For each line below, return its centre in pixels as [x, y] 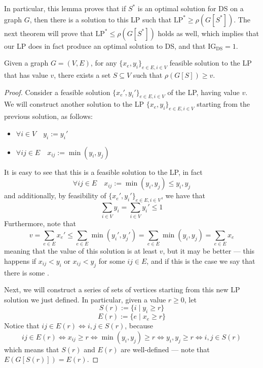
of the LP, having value [203, 92]
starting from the [223, 104]
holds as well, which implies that [208, 33]
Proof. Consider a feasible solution [57, 92]
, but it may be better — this [209, 251]
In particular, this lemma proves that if [65, 8]
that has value [26, 74]
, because [139, 326]
